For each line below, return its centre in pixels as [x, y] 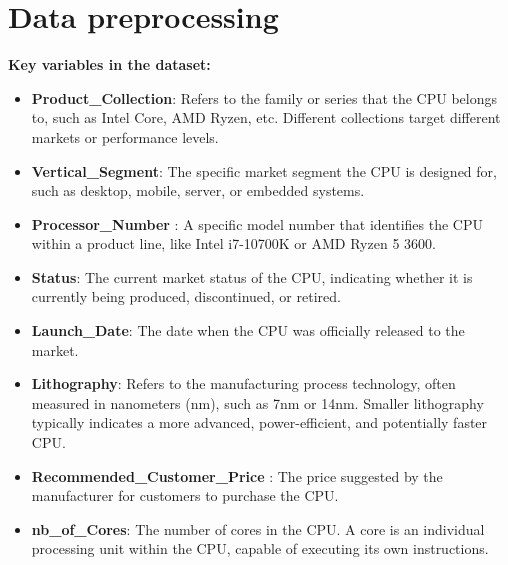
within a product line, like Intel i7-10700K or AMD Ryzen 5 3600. [233, 243]
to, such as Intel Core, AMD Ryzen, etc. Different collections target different [266, 117]
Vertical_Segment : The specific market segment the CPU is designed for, [264, 170]
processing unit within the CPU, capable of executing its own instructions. [260, 548]
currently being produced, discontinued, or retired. [186, 296]
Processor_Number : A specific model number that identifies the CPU [257, 223]
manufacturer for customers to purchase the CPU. [185, 495]
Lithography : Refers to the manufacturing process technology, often [243, 383]
